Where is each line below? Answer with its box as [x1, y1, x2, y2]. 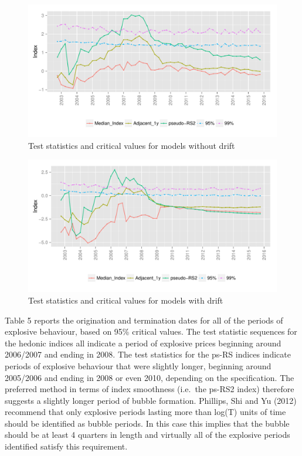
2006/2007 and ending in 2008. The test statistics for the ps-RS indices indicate [5, 348, 291, 360]
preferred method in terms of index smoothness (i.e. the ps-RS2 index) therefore [5, 383, 294, 395]
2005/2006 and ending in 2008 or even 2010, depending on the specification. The [5, 371, 294, 383]
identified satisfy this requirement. [5, 440, 128, 452]
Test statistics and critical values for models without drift [28, 139, 235, 151]
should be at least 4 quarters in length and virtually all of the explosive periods [5, 428, 290, 441]
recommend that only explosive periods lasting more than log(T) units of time [5, 406, 286, 418]
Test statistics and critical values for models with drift [28, 294, 223, 306]
